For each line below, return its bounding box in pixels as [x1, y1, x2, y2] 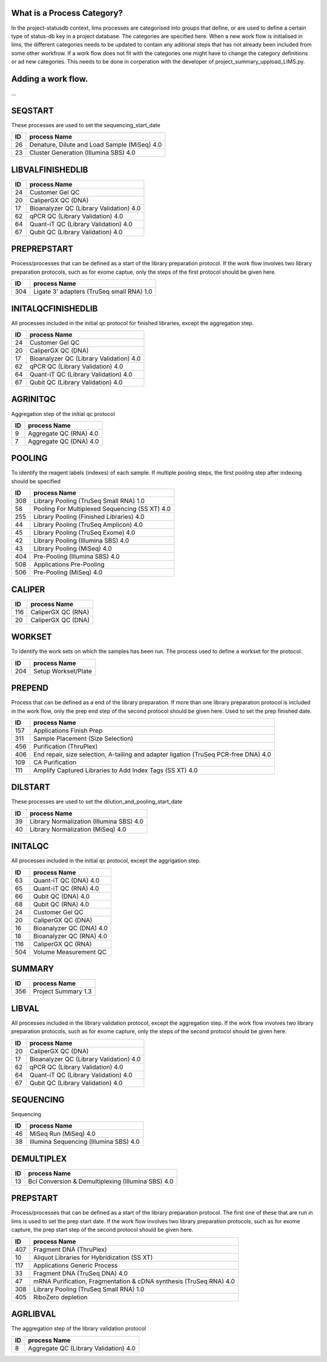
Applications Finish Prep [33, 726, 103, 735]
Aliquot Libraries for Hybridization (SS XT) [33, 1253, 153, 1261]
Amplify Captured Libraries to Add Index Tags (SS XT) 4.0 [33, 766, 198, 775]
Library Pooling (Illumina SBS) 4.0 [33, 537, 130, 545]
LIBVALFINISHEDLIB [11, 164, 88, 175]
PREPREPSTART [11, 244, 74, 254]
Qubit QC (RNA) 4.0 [33, 900, 90, 908]
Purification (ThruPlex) [33, 742, 98, 750]
